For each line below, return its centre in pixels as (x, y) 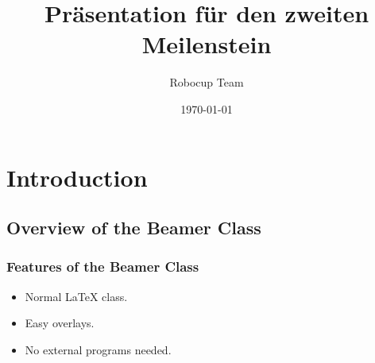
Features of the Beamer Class (103, 266)
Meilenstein (207, 44)
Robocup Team (207, 82)
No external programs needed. (98, 349)
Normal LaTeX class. (76, 296)
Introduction (77, 177)
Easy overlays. (60, 323)
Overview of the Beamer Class (134, 228)
